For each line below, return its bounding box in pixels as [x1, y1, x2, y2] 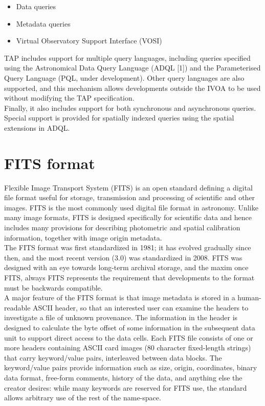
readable [4, 302, 31, 313]
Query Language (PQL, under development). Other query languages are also [4, 72, 245, 83]
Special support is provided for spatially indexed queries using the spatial [4, 112, 234, 123]
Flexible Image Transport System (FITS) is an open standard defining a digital [4, 182, 253, 193]
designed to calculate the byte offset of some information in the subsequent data [4, 322, 255, 332]
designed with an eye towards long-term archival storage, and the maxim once [4, 262, 249, 273]
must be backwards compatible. [4, 282, 103, 293]
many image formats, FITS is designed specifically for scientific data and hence [4, 212, 252, 223]
